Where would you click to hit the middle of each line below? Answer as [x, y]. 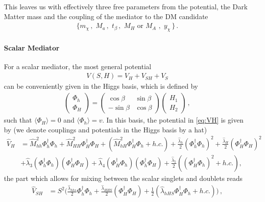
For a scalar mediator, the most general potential [78, 66]
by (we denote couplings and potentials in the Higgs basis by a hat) [106, 129]
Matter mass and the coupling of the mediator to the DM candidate [106, 16]
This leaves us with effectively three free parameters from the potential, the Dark [126, 6]
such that [18, 120]
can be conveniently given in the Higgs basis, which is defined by [101, 86]
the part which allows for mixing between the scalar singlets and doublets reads [123, 178]
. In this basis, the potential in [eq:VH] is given [173, 120]
